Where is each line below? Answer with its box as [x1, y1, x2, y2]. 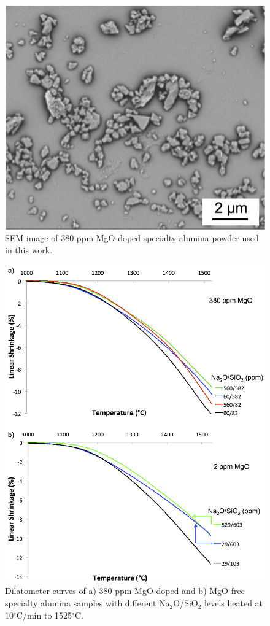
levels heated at [204, 597, 263, 609]
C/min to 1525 [16, 608, 72, 621]
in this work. [5, 243, 53, 256]
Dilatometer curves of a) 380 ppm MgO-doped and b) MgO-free [5, 584, 245, 597]
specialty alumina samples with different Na [5, 597, 170, 609]
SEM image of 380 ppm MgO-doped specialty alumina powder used [5, 231, 259, 244]
